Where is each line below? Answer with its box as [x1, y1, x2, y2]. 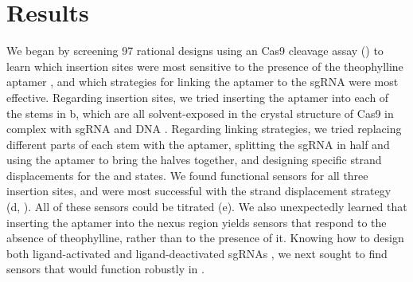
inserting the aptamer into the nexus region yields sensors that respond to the [6, 213, 387, 230]
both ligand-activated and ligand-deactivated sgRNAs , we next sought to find [6, 245, 388, 261]
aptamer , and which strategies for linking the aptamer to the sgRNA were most [6, 73, 399, 90]
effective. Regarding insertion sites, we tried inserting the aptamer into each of [6, 88, 389, 105]
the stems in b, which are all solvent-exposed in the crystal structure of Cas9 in [6, 104, 394, 121]
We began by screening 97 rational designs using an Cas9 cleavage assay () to [6, 42, 384, 59]
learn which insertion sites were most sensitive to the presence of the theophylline [6, 57, 403, 74]
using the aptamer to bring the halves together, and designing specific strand [6, 151, 382, 168]
